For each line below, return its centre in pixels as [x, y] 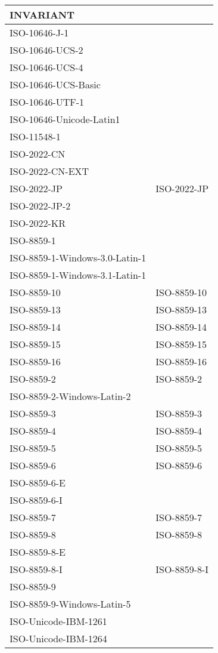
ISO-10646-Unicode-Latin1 [65, 119]
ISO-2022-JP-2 [40, 206]
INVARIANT [42, 15]
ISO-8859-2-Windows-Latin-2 [70, 396]
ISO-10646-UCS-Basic [55, 84]
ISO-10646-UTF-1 [47, 102]
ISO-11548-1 [35, 136]
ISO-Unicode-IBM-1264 [58, 638]
